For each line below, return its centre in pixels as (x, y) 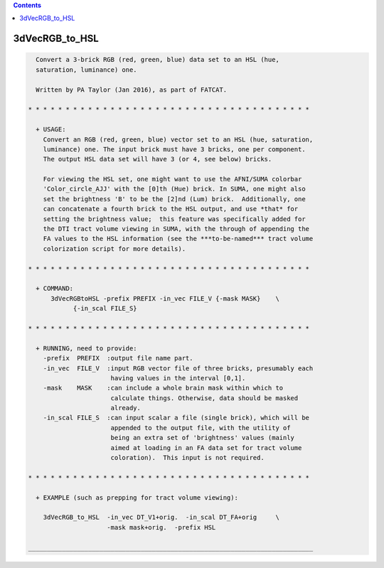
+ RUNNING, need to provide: (87, 348)
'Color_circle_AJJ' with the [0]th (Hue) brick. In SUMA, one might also (174, 189)
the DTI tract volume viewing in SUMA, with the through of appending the (176, 229)
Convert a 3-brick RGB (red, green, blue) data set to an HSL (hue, (158, 60)
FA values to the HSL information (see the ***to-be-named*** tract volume (178, 239)
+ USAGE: (51, 129)
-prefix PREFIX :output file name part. (118, 358)
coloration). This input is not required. (187, 458)
